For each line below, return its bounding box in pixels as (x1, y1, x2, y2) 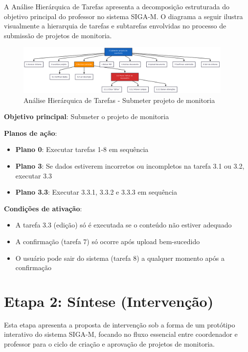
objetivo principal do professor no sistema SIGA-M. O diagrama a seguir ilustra (4, 11, 243, 21)
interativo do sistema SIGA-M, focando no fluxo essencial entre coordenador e (4, 329, 238, 339)
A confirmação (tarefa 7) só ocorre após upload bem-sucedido (15, 236, 200, 246)
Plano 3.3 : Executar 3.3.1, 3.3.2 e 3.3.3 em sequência (15, 187, 177, 197)
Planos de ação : (4, 127, 57, 138)
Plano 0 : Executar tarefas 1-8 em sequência (15, 144, 149, 154)
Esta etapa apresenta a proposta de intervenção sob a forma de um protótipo (4, 319, 235, 329)
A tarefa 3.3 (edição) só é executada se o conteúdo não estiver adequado (15, 220, 232, 230)
